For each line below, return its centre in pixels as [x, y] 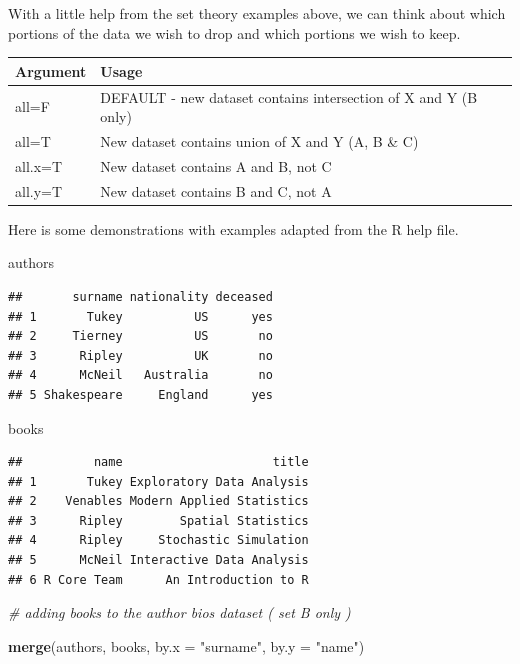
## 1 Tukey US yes [140, 316]
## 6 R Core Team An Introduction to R [158, 579]
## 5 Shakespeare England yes [140, 394]
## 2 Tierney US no [140, 336]
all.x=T [39, 165]
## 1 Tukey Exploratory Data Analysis [158, 481]
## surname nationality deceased [140, 296]
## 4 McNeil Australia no [140, 375]
